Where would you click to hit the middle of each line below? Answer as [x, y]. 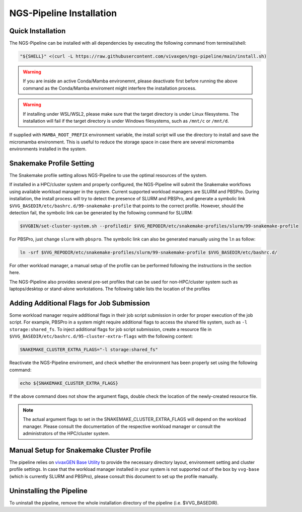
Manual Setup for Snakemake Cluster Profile [80, 450]
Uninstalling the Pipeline [48, 491]
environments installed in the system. [48, 149]
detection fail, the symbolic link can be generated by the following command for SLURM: [101, 213]
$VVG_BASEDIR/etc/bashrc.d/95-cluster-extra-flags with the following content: [101, 336]
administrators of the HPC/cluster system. [66, 434]
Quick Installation [37, 31]
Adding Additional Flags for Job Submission [80, 303]
